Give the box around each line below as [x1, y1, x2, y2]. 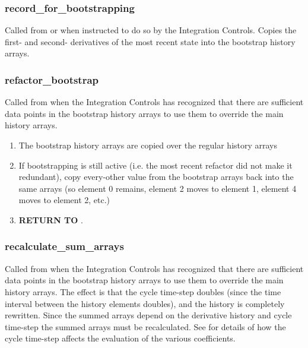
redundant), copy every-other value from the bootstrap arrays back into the [18, 170, 294, 183]
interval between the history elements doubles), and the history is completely [5, 297, 285, 309]
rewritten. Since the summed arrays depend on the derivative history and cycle [5, 309, 292, 321]
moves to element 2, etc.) [18, 194, 110, 206]
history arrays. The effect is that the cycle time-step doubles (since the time [5, 285, 281, 298]
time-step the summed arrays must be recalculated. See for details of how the [5, 320, 286, 333]
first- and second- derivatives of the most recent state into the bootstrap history [5, 35, 296, 48]
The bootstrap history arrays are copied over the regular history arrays [18, 139, 278, 151]
